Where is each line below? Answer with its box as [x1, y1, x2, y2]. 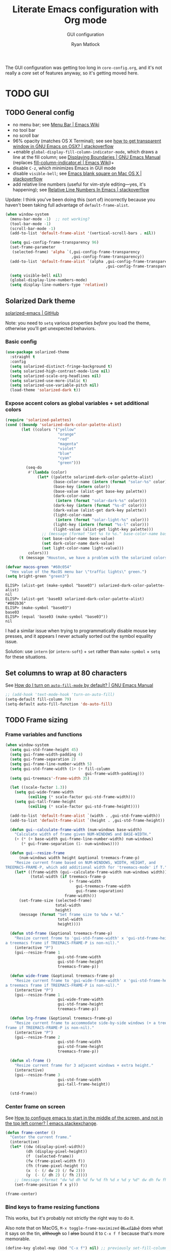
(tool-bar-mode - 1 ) [10, 221, 51, 227]
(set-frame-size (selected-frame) [18, 898, 93, 903]
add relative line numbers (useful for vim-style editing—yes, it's [12, 181, 146, 187]
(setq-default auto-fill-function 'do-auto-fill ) [5, 702, 113, 707]
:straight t [10, 355, 36, 360]
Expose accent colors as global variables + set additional [5, 399, 149, 407]
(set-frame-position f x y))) [14, 1182, 79, 1187]
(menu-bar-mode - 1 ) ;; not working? [10, 216, 90, 221]
